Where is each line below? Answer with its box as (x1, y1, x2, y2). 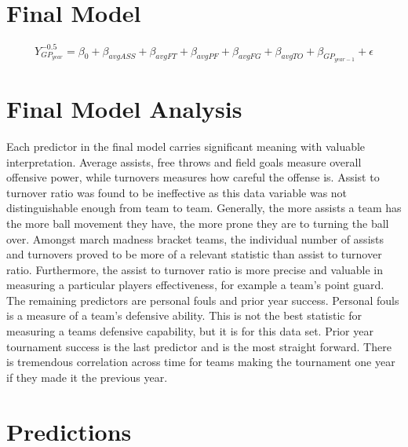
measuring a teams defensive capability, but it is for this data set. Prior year (6, 323, 373, 339)
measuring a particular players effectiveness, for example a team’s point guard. (6, 277, 384, 293)
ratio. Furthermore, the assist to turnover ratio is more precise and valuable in (6, 261, 384, 277)
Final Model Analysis (6, 93, 242, 125)
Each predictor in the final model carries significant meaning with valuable (6, 137, 366, 154)
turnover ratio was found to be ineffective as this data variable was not (6, 184, 348, 200)
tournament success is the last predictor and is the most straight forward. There (6, 338, 392, 354)
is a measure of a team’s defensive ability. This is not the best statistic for (6, 307, 362, 324)
